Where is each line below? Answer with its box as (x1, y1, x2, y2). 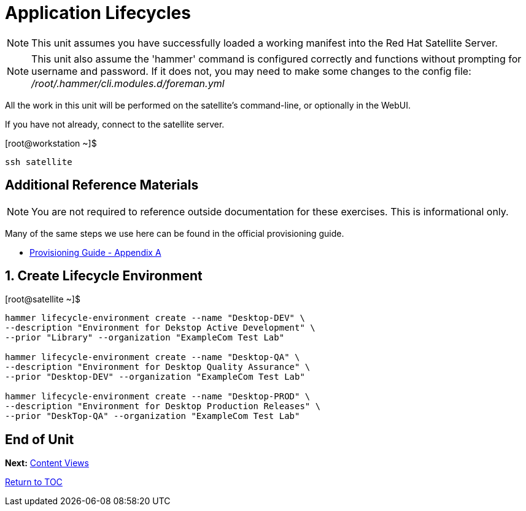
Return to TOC (5, 477, 63, 488)
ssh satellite (5, 156, 72, 167)
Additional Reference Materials (5, 177, 199, 193)
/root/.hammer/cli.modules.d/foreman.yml (31, 77, 225, 90)
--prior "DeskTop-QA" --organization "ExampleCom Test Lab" (5, 411, 300, 421)
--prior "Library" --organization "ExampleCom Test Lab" (5, 332, 285, 343)
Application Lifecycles (5, 2, 191, 23)
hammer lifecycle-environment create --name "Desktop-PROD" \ (5, 391, 311, 402)
